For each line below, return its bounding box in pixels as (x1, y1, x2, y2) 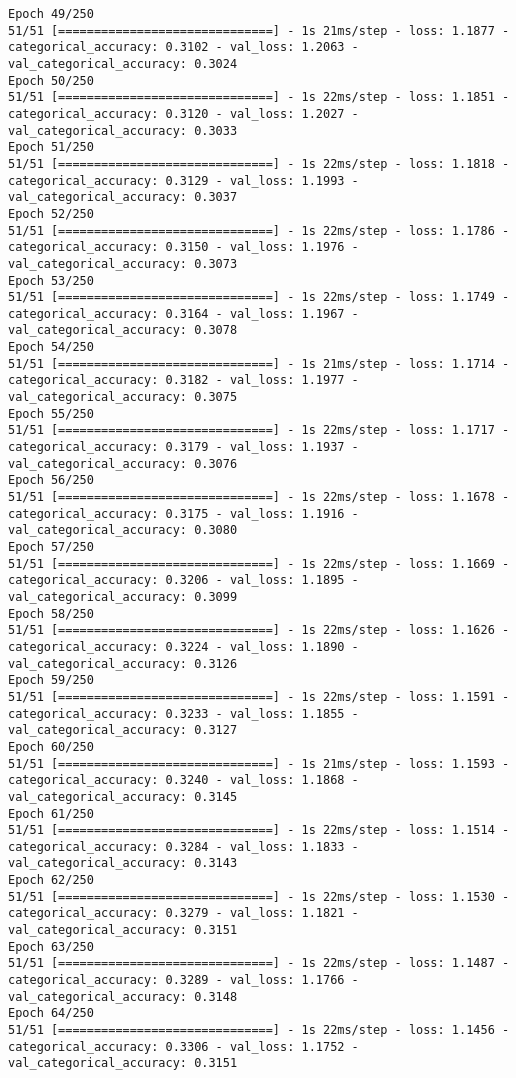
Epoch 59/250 (8, 673, 94, 688)
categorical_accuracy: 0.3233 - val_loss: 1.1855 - (8, 706, 359, 721)
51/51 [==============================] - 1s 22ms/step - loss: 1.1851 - (8, 90, 510, 105)
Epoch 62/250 (8, 873, 94, 888)
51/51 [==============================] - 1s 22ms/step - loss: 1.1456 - (8, 1023, 510, 1038)
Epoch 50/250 (8, 73, 94, 88)
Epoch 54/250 (8, 340, 94, 355)
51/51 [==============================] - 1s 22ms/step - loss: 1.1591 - (8, 689, 510, 704)
